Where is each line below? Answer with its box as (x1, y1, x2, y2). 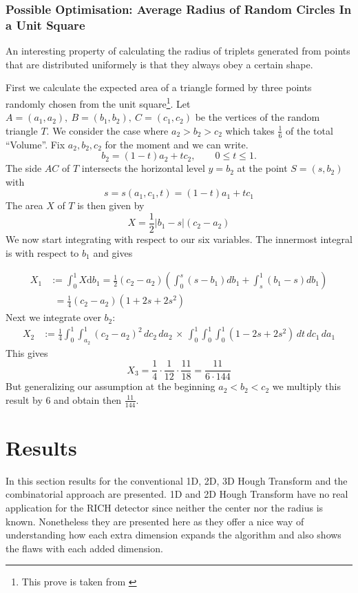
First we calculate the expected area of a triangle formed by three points (6, 80, 312, 95)
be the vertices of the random (195, 110, 320, 124)
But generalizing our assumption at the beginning (6, 379, 215, 393)
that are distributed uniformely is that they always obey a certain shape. (6, 57, 313, 71)
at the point (237, 161, 288, 175)
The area (6, 198, 43, 213)
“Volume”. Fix (6, 137, 65, 151)
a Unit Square (6, 16, 85, 33)
